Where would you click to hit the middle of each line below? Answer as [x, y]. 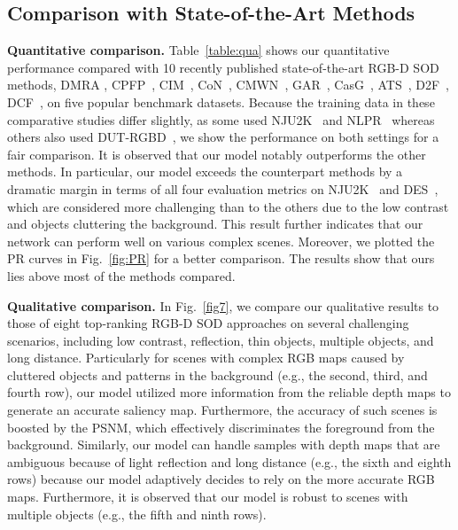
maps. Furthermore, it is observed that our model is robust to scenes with [208, 497]
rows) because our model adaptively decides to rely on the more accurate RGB [221, 479]
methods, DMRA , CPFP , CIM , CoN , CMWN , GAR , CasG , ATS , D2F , [229, 85]
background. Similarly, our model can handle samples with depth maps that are [224, 444]
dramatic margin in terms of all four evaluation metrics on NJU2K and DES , [223, 188]
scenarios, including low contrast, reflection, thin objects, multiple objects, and [221, 340]
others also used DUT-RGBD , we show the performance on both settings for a [223, 137]
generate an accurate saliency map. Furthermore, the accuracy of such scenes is [222, 410]
